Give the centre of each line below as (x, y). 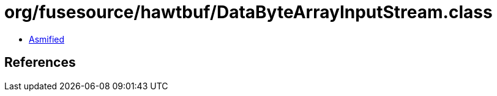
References (40, 63)
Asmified (47, 39)
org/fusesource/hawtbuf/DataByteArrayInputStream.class (248, 12)
